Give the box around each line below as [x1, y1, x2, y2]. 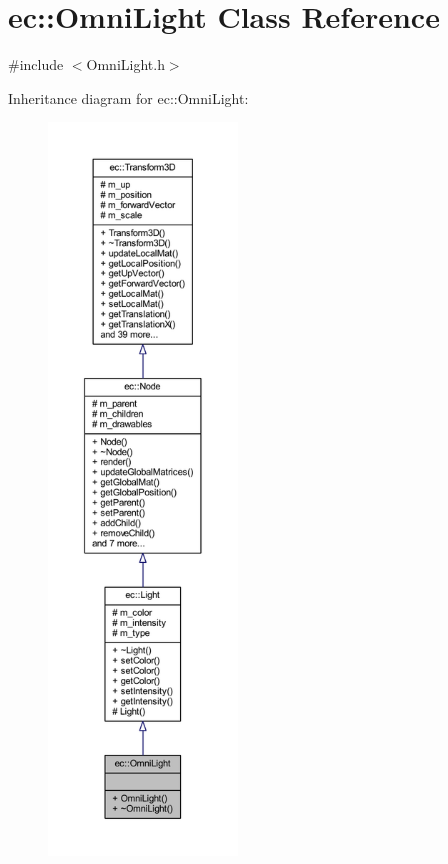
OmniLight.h [86, 54, 165, 75]
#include [8, 54, 64, 75]
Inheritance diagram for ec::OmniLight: [8, 87, 249, 108]
